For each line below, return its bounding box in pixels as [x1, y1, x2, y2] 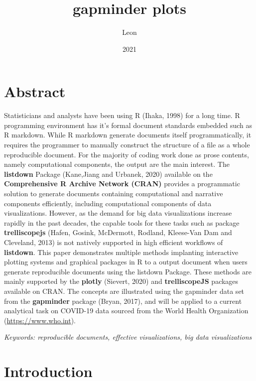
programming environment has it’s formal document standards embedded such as [4, 120, 253, 130]
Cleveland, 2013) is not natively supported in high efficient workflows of [4, 237, 223, 247]
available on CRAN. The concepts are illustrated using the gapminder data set [4, 285, 245, 296]
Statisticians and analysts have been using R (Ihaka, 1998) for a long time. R [4, 110, 240, 121]
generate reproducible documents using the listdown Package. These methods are [4, 266, 252, 276]
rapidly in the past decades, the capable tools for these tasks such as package [4, 217, 240, 228]
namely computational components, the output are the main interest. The [4, 159, 230, 169]
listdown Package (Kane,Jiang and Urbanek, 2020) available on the [4, 168, 213, 179]
